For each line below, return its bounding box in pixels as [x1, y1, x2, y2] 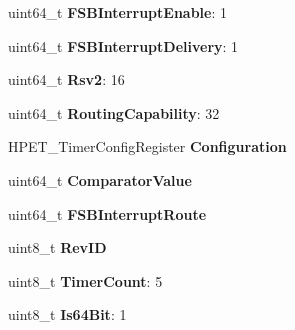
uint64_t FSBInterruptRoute [8, 203, 207, 224]
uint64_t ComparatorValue [8, 169, 192, 190]
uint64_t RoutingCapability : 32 [8, 102, 220, 123]
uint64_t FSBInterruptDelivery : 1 [8, 35, 239, 56]
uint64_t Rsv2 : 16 [8, 69, 125, 90]
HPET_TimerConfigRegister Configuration [8, 136, 287, 157]
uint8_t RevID [8, 237, 107, 258]
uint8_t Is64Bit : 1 [8, 304, 127, 325]
